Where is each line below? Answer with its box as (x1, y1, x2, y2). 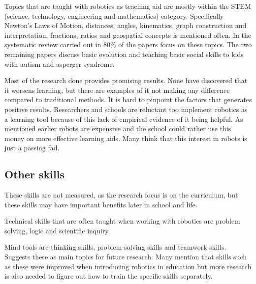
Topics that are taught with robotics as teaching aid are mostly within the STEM (4, 1, 251, 11)
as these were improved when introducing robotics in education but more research (4, 261, 252, 271)
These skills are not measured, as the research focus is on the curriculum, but (4, 190, 238, 200)
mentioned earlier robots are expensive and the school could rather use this (4, 123, 231, 134)
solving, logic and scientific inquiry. (4, 225, 110, 235)
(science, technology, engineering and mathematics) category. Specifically (4, 10, 224, 21)
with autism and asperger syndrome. (4, 58, 115, 69)
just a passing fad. (4, 142, 60, 153)
